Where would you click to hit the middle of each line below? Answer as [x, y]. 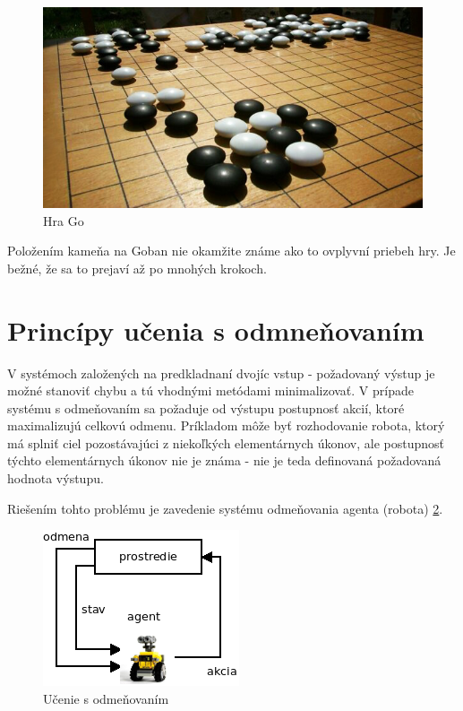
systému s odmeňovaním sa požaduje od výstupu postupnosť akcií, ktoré [206, 408]
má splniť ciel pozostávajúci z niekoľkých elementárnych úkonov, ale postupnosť [226, 442]
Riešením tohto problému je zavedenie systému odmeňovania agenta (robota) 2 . [225, 508]
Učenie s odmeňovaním [106, 698]
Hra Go [64, 220]
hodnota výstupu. [56, 478]
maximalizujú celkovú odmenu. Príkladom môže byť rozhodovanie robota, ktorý [226, 425]
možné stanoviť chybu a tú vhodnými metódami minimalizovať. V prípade [210, 390]
